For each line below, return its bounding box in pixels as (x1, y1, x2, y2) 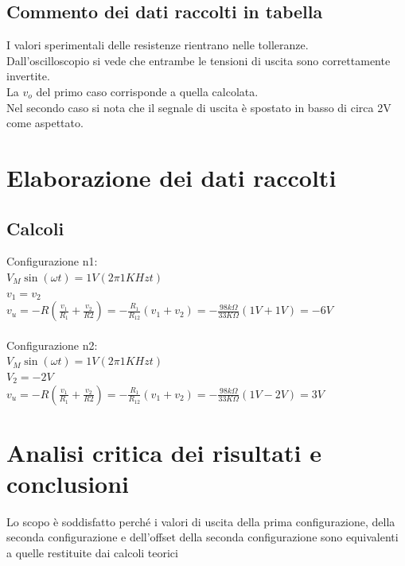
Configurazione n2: (6, 336, 98, 353)
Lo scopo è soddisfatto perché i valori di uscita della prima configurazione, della (6, 513, 395, 529)
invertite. (6, 68, 50, 84)
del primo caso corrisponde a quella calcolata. (36, 83, 259, 99)
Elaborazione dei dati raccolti (6, 161, 337, 193)
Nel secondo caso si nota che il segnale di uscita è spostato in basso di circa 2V (6, 99, 391, 115)
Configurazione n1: (6, 253, 98, 269)
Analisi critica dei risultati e (6, 436, 321, 468)
